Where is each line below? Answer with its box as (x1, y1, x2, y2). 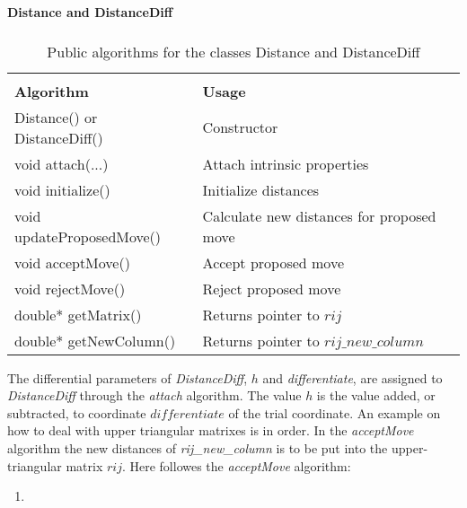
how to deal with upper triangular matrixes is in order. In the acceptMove (7, 421, 414, 440)
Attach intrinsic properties (202, 153, 369, 174)
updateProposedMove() (14, 225, 162, 247)
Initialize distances (202, 179, 320, 200)
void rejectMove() (14, 277, 126, 299)
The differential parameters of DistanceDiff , (7, 368, 248, 387)
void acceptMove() (14, 251, 130, 273)
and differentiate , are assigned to (262, 368, 443, 387)
